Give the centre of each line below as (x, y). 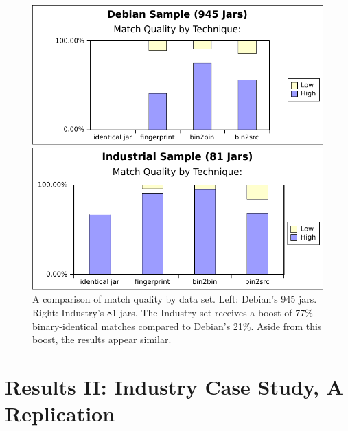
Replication (60, 413)
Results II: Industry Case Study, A (174, 387)
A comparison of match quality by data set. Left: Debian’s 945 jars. (175, 299)
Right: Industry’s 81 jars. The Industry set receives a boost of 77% (173, 313)
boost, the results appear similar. (102, 339)
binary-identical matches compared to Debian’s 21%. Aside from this (177, 326)
